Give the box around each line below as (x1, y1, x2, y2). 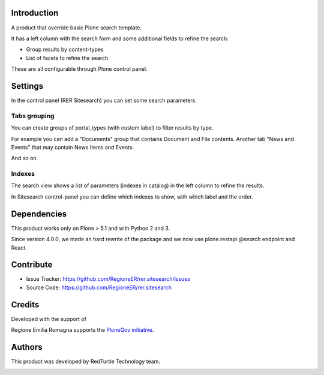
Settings (11, 81, 44, 91)
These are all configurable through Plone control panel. (11, 65, 148, 73)
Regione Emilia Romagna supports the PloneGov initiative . (11, 326, 154, 334)
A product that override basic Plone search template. (11, 24, 142, 31)
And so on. (11, 155, 38, 162)
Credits (11, 299, 40, 310)
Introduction (11, 8, 59, 18)
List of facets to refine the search (26, 54, 109, 61)
